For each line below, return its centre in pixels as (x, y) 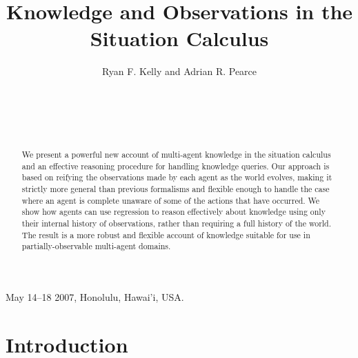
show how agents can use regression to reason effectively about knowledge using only (173, 212)
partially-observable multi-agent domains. (96, 246)
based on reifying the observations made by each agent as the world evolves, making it (177, 177)
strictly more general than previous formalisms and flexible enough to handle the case (176, 189)
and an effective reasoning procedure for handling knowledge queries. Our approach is (176, 166)
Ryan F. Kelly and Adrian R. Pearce (179, 71)
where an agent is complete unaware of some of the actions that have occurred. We (171, 200)
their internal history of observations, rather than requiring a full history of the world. (177, 223)
